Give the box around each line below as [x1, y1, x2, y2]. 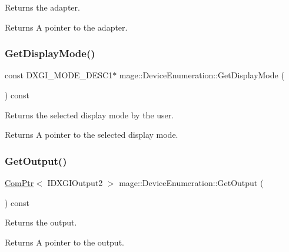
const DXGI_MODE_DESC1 [5, 69, 113, 81]
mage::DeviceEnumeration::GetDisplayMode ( [119, 69, 284, 81]
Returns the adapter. [5, 1, 80, 13]
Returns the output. [5, 216, 77, 228]
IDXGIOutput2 [47, 177, 103, 188]
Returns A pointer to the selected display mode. [5, 128, 178, 141]
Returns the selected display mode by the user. [5, 108, 174, 121]
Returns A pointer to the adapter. [5, 21, 128, 33]
